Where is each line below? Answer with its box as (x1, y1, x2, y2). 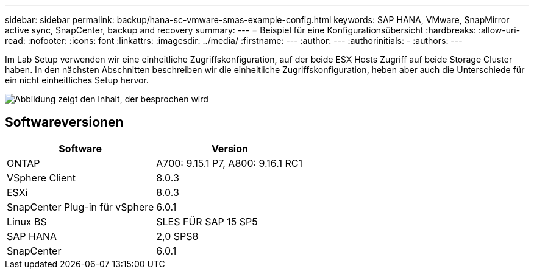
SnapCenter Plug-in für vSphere (7, 200, 154, 213)
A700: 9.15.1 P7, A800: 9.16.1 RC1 (156, 156, 302, 169)
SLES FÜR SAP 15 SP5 (156, 215, 258, 228)
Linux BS (7, 215, 47, 228)
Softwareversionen (5, 114, 124, 130)
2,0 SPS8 (156, 230, 199, 242)
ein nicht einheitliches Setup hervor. (5, 75, 149, 85)
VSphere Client (7, 171, 76, 184)
